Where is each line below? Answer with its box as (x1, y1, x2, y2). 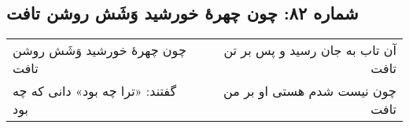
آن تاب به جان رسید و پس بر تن (223, 41, 396, 60)
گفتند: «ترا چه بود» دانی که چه (13, 82, 177, 101)
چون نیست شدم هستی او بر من (223, 82, 396, 101)
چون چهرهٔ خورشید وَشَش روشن (13, 41, 186, 60)
